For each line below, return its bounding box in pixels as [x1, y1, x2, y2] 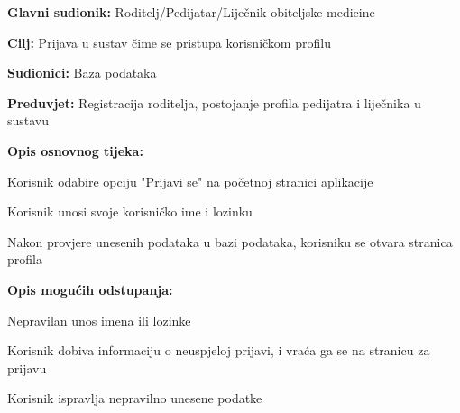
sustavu [7, 111, 50, 130]
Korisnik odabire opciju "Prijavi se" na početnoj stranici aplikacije [7, 171, 373, 190]
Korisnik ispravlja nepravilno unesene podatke [7, 389, 262, 408]
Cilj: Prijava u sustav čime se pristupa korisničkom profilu [7, 32, 331, 51]
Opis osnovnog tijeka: [7, 141, 143, 160]
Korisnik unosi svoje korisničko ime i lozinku [7, 202, 253, 221]
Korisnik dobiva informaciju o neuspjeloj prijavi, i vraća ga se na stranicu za [7, 341, 430, 360]
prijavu [7, 358, 47, 377]
